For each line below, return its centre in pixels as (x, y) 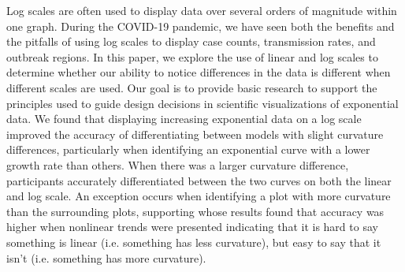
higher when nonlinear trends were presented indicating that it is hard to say (192, 227)
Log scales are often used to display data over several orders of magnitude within (202, 10)
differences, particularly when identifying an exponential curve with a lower (188, 149)
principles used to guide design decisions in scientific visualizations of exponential (202, 103)
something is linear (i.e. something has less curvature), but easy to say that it (194, 242)
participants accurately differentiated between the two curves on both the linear (199, 180)
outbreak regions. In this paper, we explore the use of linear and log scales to (192, 56)
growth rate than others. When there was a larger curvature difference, (178, 164)
